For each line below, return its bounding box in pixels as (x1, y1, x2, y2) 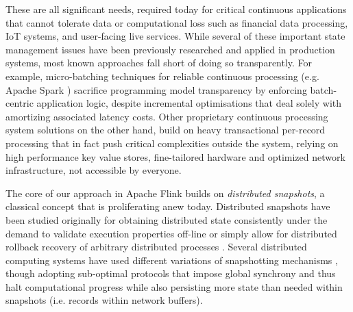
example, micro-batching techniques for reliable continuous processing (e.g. (5, 68, 319, 83)
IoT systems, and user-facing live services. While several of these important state (5, 29, 345, 43)
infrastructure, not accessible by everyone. (5, 163, 182, 177)
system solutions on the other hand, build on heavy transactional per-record (5, 122, 326, 137)
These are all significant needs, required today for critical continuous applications (5, 2, 347, 16)
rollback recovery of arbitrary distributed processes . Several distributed (5, 239, 307, 254)
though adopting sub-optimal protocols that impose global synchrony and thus (5, 266, 336, 281)
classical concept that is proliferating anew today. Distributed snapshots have (5, 199, 330, 213)
